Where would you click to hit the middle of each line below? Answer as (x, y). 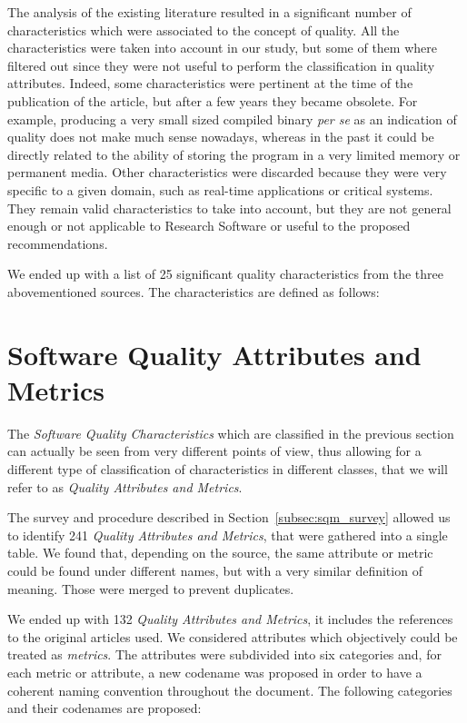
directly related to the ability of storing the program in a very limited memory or (234, 154)
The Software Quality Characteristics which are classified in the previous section (231, 433)
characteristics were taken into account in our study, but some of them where (222, 48)
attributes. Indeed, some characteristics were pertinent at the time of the (210, 83)
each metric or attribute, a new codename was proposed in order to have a (215, 672)
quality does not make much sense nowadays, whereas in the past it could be (221, 137)
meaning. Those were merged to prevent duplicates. (151, 588)
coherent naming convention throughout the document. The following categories (230, 690)
